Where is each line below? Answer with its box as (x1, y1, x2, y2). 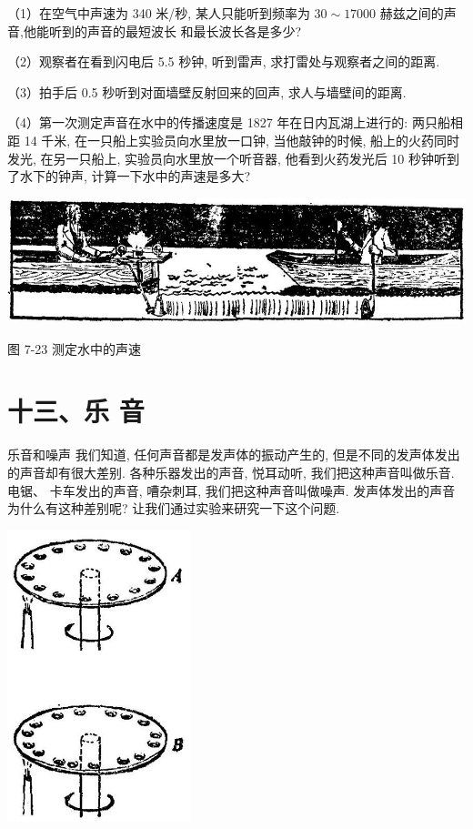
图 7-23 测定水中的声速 (7, 339, 141, 358)
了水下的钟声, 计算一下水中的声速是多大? (7, 167, 251, 186)
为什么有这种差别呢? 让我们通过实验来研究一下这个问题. (7, 499, 340, 518)
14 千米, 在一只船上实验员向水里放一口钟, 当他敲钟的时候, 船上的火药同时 (24, 130, 459, 149)
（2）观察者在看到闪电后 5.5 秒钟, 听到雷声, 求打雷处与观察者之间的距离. (7, 52, 440, 71)
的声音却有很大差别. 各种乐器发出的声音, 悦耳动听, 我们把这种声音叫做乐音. (7, 462, 455, 481)
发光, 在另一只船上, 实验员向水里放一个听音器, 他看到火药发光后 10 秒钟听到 (7, 148, 459, 167)
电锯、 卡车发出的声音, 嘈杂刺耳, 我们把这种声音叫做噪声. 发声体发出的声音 (7, 480, 456, 500)
